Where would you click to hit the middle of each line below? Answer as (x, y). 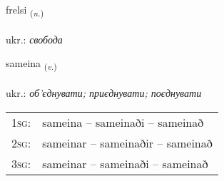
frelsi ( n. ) (25, 10)
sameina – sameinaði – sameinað (123, 122)
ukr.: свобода (34, 39)
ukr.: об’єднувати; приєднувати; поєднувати (104, 93)
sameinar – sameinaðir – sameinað (127, 143)
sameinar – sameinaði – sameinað (125, 163)
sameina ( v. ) (31, 64)
